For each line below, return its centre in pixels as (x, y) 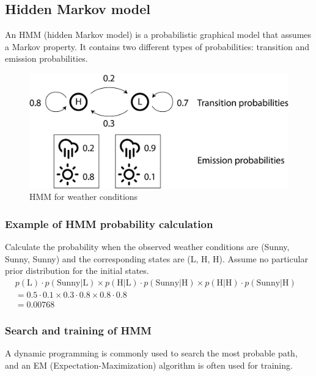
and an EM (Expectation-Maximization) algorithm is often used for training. (149, 365)
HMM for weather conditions (84, 197)
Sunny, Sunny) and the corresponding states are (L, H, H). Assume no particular (156, 258)
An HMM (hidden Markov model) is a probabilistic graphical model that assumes (158, 35)
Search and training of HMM (78, 330)
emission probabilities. (46, 58)
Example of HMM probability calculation (109, 223)
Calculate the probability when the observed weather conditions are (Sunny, (147, 246)
